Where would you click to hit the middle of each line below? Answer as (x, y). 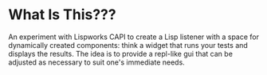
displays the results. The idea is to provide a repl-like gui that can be (121, 53)
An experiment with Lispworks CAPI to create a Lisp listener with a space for (133, 37)
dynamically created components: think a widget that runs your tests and (128, 45)
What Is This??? (63, 15)
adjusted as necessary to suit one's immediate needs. (96, 62)
